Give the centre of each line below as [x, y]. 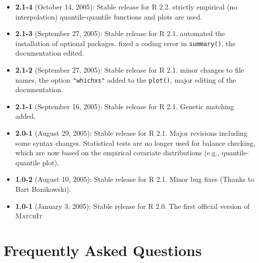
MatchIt [29, 216]
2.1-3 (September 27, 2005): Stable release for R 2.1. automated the [120, 33]
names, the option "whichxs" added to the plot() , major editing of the [125, 79]
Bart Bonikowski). [43, 189]
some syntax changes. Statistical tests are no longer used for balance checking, [135, 143]
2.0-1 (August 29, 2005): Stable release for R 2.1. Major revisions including [131, 133]
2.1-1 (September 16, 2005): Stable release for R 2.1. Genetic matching [125, 106]
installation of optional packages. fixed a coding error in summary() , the [125, 43]
